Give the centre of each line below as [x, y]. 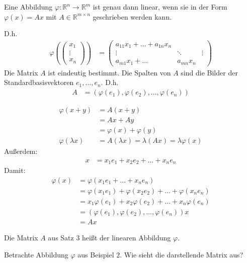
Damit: [15, 170]
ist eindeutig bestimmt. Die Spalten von [109, 72]
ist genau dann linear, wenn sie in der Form [160, 7]
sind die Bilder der [209, 72]
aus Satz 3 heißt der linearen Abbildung [109, 238]
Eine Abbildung [28, 7]
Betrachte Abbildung [36, 254]
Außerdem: [21, 151]
